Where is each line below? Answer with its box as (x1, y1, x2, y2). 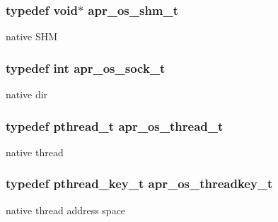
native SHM (6, 29, 58, 44)
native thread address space (6, 202, 126, 217)
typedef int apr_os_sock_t (6, 59, 166, 76)
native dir (6, 87, 48, 102)
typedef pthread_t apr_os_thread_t (6, 117, 224, 134)
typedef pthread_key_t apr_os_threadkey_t (6, 175, 273, 192)
